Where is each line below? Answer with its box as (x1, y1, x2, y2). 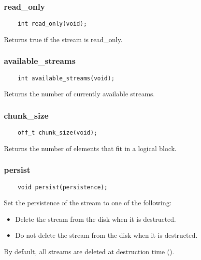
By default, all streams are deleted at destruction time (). (4, 246, 174, 257)
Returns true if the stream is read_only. (4, 34, 123, 44)
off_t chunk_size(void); (17, 129, 98, 137)
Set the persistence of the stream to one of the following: (4, 198, 172, 208)
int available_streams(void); (17, 75, 115, 82)
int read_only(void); (17, 20, 87, 28)
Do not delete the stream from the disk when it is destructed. (15, 230, 198, 240)
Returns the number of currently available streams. (4, 89, 155, 99)
